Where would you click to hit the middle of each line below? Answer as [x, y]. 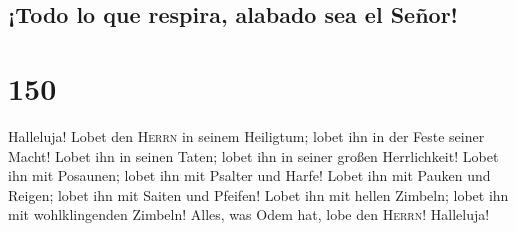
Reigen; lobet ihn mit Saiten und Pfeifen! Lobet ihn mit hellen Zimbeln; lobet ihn [258, 194]
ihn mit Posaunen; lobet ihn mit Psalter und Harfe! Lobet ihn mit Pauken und [249, 175]
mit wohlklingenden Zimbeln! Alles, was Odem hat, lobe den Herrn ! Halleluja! [249, 214]
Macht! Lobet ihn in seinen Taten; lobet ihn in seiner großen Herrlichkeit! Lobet [253, 155]
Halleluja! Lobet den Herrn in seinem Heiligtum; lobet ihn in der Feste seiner [246, 135]
